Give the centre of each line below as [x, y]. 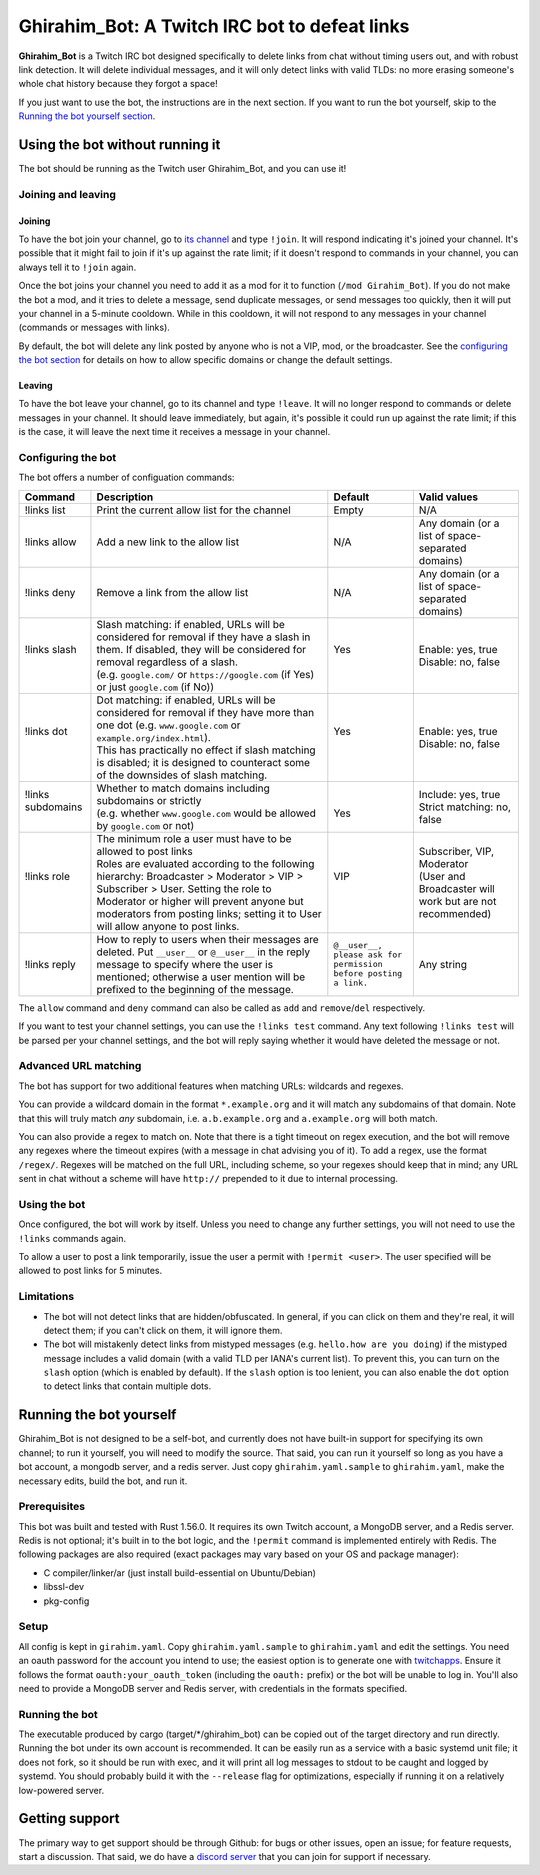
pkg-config [66, 1601]
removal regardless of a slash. [167, 662]
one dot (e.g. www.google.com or [168, 725]
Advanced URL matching [80, 1066]
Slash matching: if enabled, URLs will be [190, 624]
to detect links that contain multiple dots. [127, 1386]
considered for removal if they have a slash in [203, 637]
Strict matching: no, [465, 807]
